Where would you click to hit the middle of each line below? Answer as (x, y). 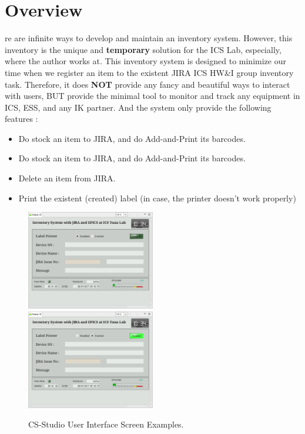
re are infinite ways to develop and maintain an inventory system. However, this (149, 38)
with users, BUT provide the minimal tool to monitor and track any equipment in (152, 96)
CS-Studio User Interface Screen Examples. (106, 424)
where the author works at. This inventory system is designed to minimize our (145, 61)
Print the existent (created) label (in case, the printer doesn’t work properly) (157, 198)
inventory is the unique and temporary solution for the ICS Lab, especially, (143, 49)
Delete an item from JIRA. (67, 178)
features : (21, 119)
